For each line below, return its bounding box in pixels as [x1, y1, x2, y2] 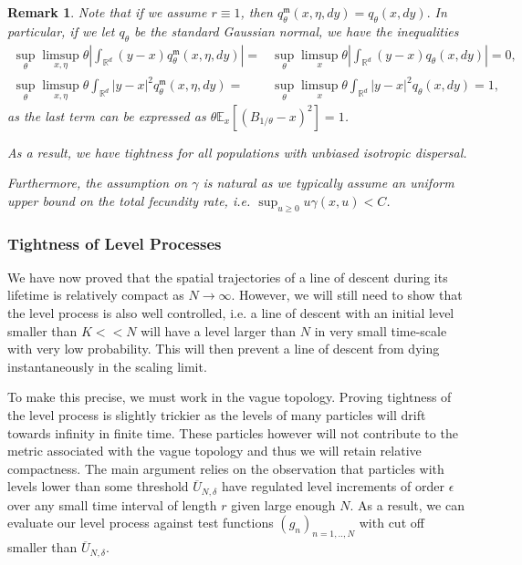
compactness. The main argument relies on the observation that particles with [7, 458, 444, 478]
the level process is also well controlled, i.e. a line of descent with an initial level [7, 303, 454, 322]
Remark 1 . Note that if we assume [7, 3, 207, 21]
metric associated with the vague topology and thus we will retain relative [7, 441, 422, 460]
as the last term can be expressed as [7, 106, 206, 125]
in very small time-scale [314, 321, 447, 340]
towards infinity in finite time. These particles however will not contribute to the [7, 423, 458, 442]
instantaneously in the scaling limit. [7, 356, 207, 375]
